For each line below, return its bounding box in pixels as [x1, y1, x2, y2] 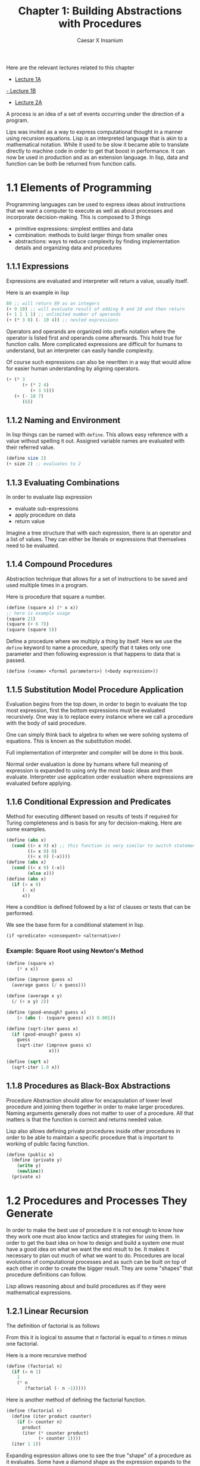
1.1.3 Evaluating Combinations [6, 477, 120, 488]
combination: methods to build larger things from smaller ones [14, 231, 168, 239]
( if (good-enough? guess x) [11, 1031, 82, 1037]
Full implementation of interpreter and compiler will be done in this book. [6, 749, 185, 756]
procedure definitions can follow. [6, 1270, 87, 1278]
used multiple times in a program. [6, 581, 88, 588]
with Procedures [58, 17, 142, 30]
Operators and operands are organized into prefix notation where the [6, 328, 176, 335]
